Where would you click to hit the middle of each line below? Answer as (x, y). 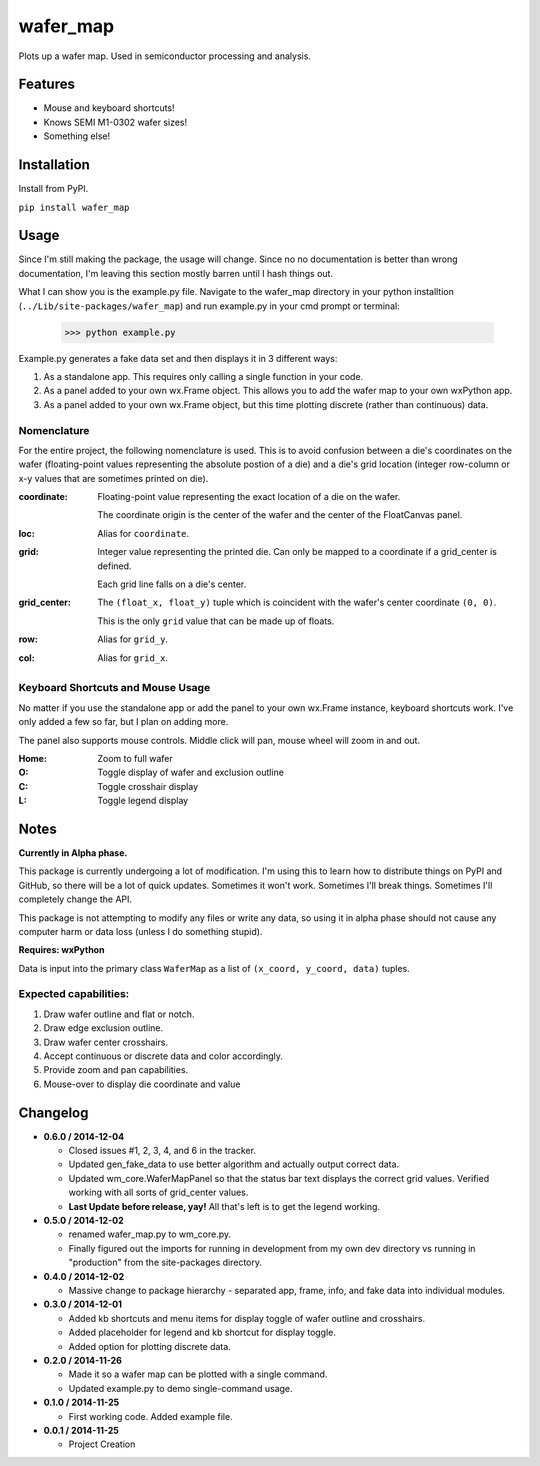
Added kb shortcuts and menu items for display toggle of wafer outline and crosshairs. (246, 1318)
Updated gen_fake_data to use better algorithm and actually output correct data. (234, 1164)
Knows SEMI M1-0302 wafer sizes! (115, 122)
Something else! (76, 136)
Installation (54, 165)
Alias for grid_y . (133, 639)
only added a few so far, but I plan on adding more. (123, 722)
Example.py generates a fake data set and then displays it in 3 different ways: (178, 358)
